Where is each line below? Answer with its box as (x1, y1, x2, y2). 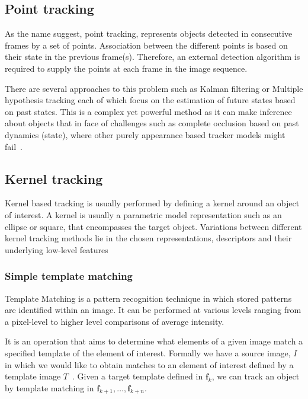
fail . (5, 140, 23, 152)
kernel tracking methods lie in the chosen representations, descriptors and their (5, 232, 292, 244)
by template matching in (5, 381, 94, 394)
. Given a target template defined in (72, 370, 203, 382)
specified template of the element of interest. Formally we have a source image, (5, 346, 291, 359)
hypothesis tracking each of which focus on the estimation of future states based (5, 94, 296, 106)
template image (5, 370, 61, 382)
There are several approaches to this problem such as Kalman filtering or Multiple (5, 82, 303, 94)
